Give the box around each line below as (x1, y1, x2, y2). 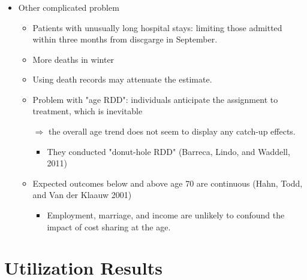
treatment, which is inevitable (32, 105, 143, 117)
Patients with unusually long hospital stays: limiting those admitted (32, 21, 282, 34)
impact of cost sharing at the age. (47, 220, 171, 233)
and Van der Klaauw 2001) (32, 188, 132, 201)
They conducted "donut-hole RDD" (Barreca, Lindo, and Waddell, (47, 145, 290, 157)
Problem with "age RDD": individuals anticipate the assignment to (32, 93, 278, 105)
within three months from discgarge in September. (32, 33, 218, 45)
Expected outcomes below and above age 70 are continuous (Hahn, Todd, (32, 176, 303, 189)
